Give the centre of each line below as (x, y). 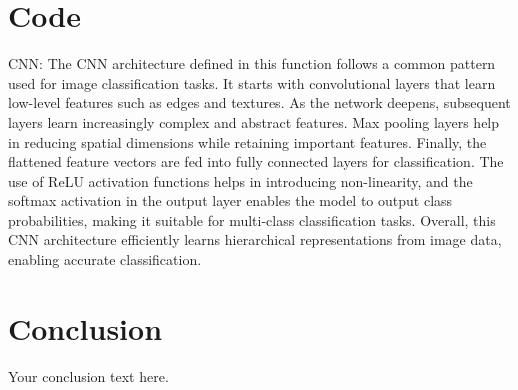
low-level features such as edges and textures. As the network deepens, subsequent (259, 102)
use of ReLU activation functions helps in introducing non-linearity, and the (240, 180)
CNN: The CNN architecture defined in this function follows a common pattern (252, 63)
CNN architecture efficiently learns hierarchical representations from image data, (255, 239)
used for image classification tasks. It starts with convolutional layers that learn (252, 82)
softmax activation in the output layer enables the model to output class (230, 200)
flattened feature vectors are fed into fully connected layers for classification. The (256, 161)
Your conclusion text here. (88, 375)
